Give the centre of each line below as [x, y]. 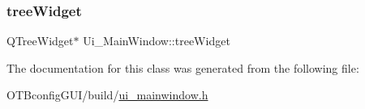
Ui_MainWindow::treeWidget [157, 41]
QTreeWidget [40, 41]
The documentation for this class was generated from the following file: [183, 67]
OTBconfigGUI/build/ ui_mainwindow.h [107, 95]
